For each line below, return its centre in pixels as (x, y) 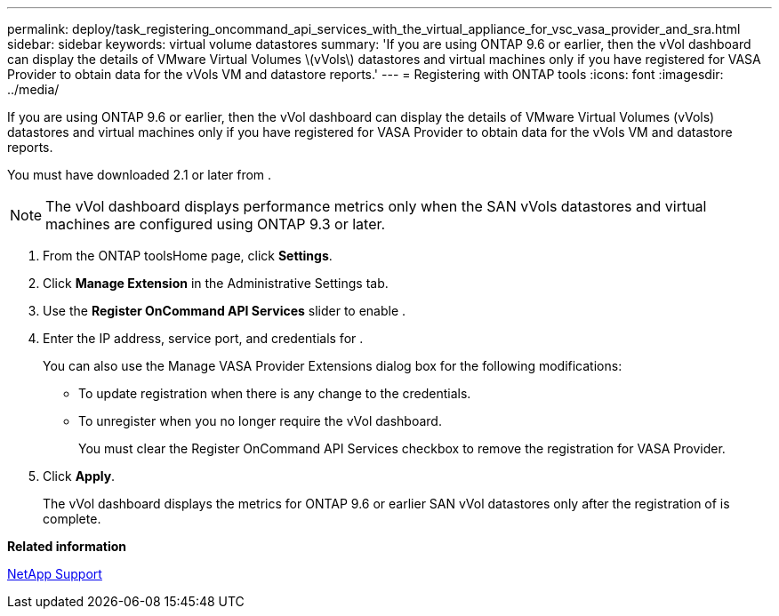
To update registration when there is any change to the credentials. (275, 393)
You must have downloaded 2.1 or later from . (140, 175)
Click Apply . (79, 476)
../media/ (33, 89)
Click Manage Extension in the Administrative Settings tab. (216, 283)
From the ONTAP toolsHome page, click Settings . (188, 256)
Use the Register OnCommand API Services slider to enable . (225, 311)
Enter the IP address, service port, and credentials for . (203, 338)
